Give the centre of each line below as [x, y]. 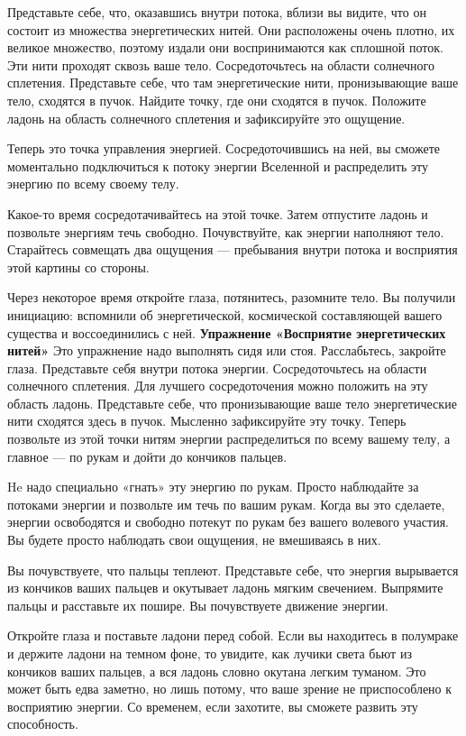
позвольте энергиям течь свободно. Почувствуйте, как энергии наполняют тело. [226, 231]
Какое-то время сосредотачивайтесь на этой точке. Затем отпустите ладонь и [218, 213]
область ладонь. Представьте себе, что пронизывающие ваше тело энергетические [232, 403]
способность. [43, 724]
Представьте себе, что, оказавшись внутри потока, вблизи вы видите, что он [217, 12]
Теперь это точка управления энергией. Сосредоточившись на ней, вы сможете [224, 148]
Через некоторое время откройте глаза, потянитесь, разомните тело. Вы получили [232, 297]
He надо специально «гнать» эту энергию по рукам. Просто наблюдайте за [213, 487]
